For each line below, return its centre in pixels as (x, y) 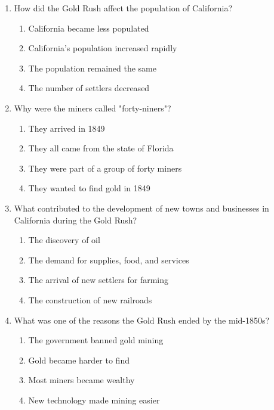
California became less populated (89, 28)
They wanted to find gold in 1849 (89, 188)
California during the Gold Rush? (76, 220)
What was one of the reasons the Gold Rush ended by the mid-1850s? (142, 320)
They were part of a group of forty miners (105, 168)
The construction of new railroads (90, 299)
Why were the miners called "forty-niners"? (93, 108)
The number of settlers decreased (89, 88)
